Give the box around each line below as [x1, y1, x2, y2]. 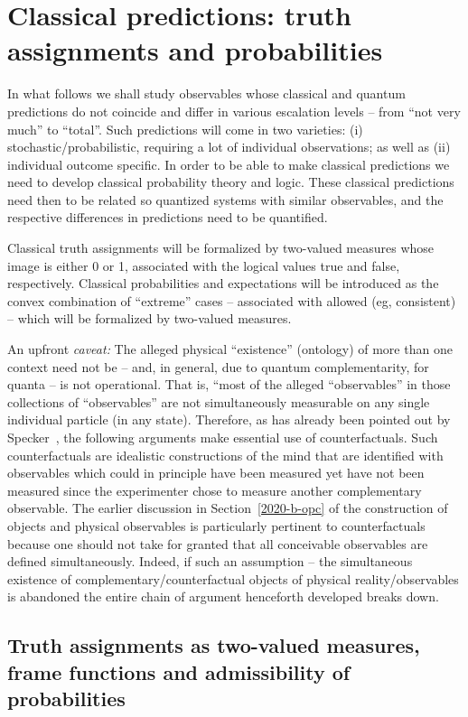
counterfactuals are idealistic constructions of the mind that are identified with [7, 445, 444, 464]
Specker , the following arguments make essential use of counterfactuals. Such [7, 428, 438, 446]
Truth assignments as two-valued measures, [7, 631, 420, 659]
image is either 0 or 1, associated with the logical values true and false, [7, 256, 400, 275]
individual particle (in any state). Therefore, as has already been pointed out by [7, 410, 451, 429]
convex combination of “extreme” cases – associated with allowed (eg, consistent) [7, 291, 456, 310]
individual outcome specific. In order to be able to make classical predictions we [7, 154, 450, 173]
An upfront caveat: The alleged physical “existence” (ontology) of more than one [7, 340, 453, 358]
